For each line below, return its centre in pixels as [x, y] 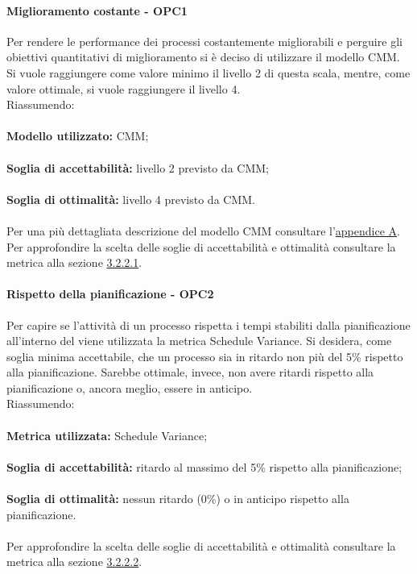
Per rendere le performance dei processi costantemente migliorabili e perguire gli [204, 41]
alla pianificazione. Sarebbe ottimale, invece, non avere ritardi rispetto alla [190, 372]
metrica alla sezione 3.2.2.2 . [74, 562]
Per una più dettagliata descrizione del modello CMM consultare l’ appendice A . [203, 230]
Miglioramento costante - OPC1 [97, 10]
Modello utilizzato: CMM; [78, 136]
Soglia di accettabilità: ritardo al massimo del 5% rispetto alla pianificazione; [204, 466]
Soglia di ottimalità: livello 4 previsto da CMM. [131, 199]
